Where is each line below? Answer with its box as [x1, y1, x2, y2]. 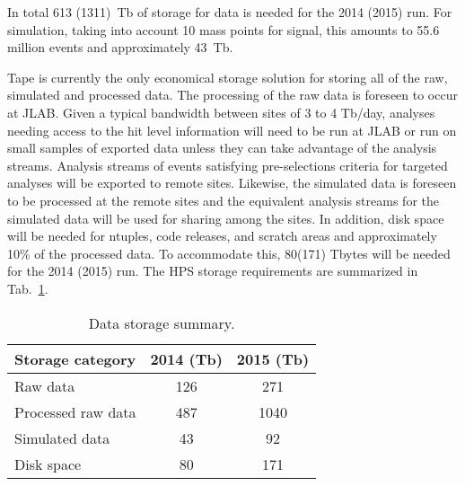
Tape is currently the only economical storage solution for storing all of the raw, [7, 67, 448, 86]
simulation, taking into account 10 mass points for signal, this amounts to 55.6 [7, 20, 440, 39]
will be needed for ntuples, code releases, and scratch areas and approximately [7, 226, 437, 245]
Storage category [14, 348, 136, 369]
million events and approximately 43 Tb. [7, 38, 233, 57]
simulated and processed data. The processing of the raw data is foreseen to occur [7, 85, 458, 104]
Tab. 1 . [7, 278, 48, 297]
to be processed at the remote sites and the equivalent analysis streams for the [7, 190, 439, 209]
